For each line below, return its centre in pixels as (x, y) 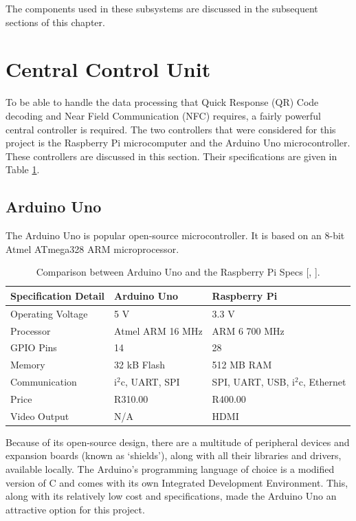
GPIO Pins (34, 347)
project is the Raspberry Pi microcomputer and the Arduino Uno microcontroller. (178, 143)
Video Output (40, 415)
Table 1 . (23, 169)
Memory (28, 365)
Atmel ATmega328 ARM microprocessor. (92, 248)
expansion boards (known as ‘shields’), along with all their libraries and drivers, (174, 455)
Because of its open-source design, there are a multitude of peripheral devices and (178, 442)
